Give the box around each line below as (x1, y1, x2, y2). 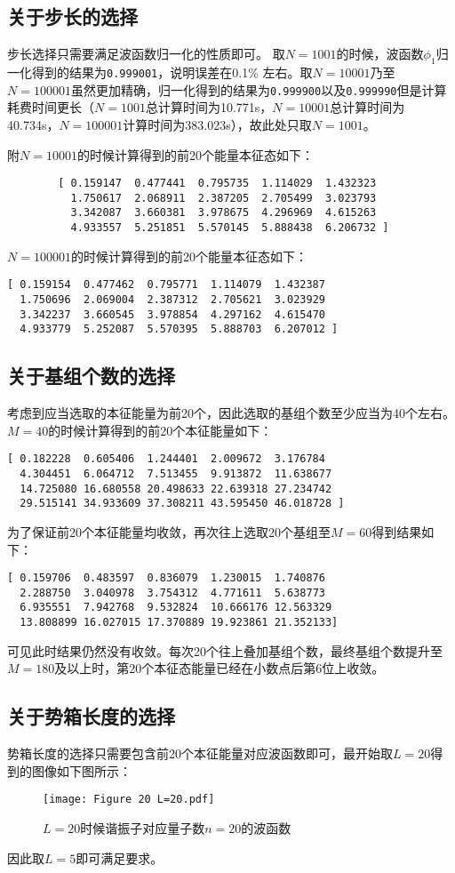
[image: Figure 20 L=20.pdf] (43, 793, 215, 806)
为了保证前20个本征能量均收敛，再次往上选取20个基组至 (7, 522, 331, 541)
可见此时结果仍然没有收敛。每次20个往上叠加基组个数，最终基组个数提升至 (7, 641, 443, 660)
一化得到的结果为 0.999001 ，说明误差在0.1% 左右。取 (7, 63, 313, 81)
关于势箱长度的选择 (7, 702, 175, 730)
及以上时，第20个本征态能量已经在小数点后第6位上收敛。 (54, 659, 385, 677)
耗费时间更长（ (7, 98, 94, 116)
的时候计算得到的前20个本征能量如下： (48, 420, 273, 439)
